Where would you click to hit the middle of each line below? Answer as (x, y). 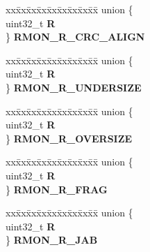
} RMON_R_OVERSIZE (69, 138)
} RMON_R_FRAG (57, 189)
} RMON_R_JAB (52, 240)
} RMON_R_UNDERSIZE (74, 87)
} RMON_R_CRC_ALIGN (75, 37)
